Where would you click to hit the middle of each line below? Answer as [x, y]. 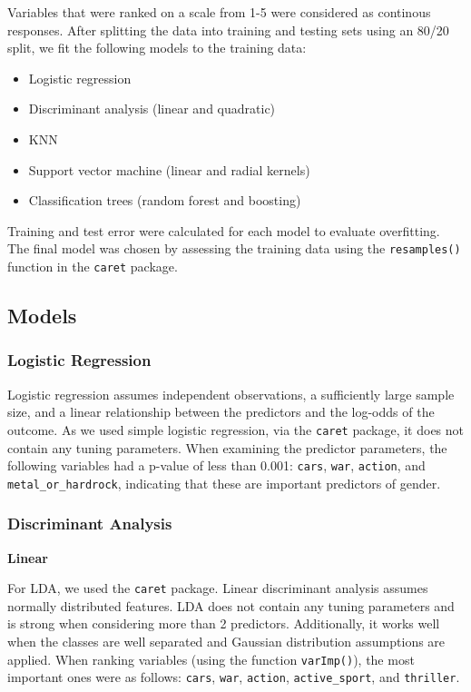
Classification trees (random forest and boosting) [165, 200]
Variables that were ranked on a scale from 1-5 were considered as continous [219, 12]
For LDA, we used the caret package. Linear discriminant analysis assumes [218, 588]
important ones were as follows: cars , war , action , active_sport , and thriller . [234, 677]
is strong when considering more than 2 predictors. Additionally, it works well [224, 623]
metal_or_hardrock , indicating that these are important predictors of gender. [224, 483]
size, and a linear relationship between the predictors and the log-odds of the [221, 412]
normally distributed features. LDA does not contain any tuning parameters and [231, 605]
